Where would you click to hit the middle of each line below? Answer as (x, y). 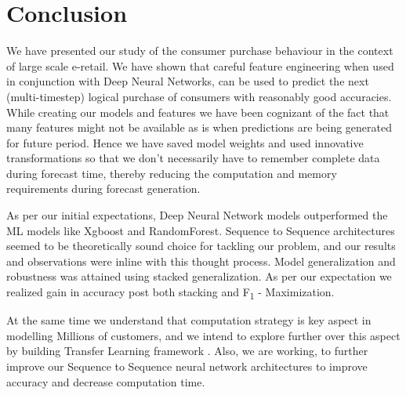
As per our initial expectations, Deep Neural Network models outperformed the (197, 215)
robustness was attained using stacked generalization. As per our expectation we (199, 276)
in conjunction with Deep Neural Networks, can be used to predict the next (188, 81)
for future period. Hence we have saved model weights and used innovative (185, 142)
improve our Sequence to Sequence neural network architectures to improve (187, 366)
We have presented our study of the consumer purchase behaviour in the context (200, 51)
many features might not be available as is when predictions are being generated (199, 127)
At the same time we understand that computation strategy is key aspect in (189, 320)
